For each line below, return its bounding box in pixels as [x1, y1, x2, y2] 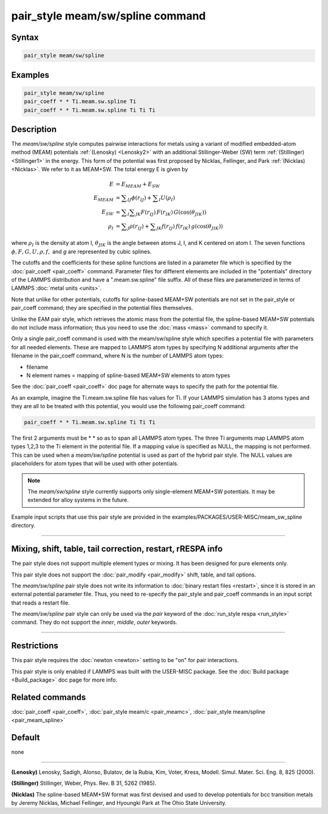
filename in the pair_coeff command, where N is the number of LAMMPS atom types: [11, 352, 224, 360]
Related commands [11, 692, 86, 702]
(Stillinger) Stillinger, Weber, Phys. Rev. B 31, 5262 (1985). [11, 779, 157, 787]
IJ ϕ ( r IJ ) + [127, 194, 152, 203]
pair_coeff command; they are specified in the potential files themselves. [11, 304, 194, 312]
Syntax [11, 32, 39, 43]
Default [11, 733, 40, 743]
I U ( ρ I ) [159, 194, 176, 203]
